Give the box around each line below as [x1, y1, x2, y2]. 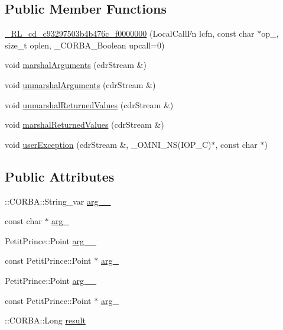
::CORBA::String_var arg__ [5, 195, 111, 207]
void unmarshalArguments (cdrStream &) [5, 78, 156, 90]
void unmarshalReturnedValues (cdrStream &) [5, 98, 174, 111]
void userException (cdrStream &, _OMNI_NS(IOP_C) [5, 138, 212, 150]
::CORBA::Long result [5, 314, 86, 326]
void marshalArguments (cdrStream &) [5, 59, 147, 71]
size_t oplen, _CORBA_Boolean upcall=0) [5, 38, 165, 51]
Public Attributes [5, 167, 115, 185]
